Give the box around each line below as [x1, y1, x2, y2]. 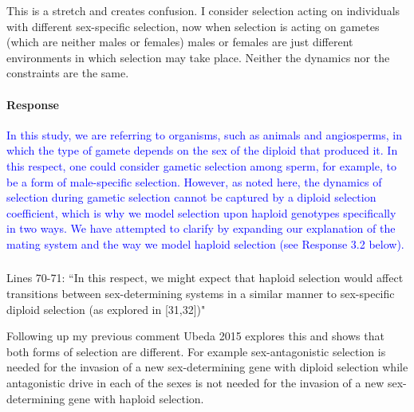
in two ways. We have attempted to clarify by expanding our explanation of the [6, 220, 396, 237]
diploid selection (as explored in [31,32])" [6, 300, 206, 317]
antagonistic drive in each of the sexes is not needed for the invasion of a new [6, 375, 384, 390]
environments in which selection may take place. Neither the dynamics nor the [6, 49, 390, 65]
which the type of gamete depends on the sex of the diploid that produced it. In [6, 142, 398, 159]
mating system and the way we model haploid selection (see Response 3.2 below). [6, 235, 404, 252]
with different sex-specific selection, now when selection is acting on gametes [6, 18, 380, 34]
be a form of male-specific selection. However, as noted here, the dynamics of [6, 173, 382, 190]
